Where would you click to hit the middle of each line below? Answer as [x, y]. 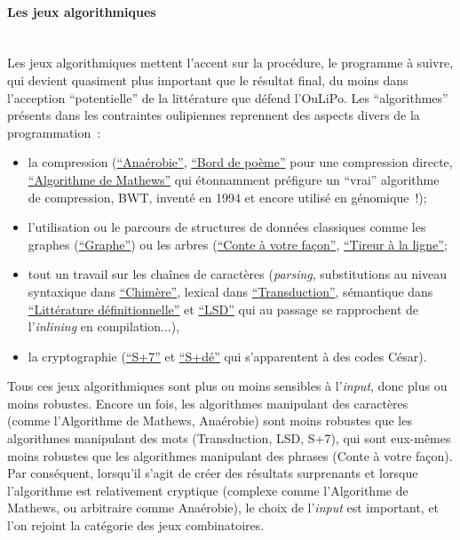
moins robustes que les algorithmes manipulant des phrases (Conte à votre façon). [230, 455]
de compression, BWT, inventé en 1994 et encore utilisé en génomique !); [227, 197]
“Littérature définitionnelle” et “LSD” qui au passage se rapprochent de [223, 309]
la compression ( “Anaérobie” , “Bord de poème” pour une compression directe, [240, 162]
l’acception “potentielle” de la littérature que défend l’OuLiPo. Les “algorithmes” [228, 97]
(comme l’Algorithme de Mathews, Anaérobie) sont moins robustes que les [210, 421]
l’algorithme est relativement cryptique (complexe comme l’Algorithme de [208, 490]
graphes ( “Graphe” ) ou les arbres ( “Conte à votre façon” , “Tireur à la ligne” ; [238, 244]
